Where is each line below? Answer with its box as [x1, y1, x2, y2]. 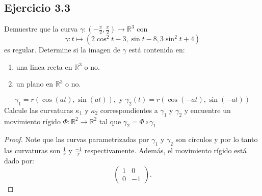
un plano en [16, 78, 54, 89]
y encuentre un [184, 104, 231, 115]
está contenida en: [128, 44, 185, 55]
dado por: [4, 155, 34, 165]
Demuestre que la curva [4, 23, 78, 34]
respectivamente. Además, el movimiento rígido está [84, 145, 247, 156]
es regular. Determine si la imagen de [4, 44, 120, 55]
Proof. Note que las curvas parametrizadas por [4, 134, 149, 145]
